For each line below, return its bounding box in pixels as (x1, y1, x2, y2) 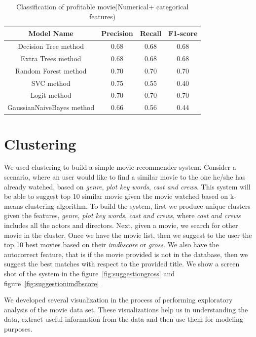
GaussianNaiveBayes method (7, 102, 95, 112)
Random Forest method (15, 65, 87, 75)
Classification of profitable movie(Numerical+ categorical (16, 1, 189, 11)
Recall (140, 28, 162, 38)
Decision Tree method (18, 41, 84, 51)
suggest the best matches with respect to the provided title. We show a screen (4, 259, 240, 269)
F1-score (168, 28, 198, 38)
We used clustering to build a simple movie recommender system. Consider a (4, 162, 236, 172)
